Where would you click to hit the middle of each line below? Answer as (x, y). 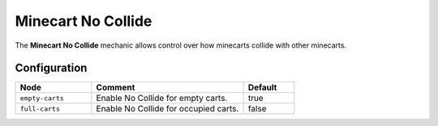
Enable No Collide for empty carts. (162, 99)
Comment (116, 87)
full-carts (40, 109)
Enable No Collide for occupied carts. (167, 109)
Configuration (51, 68)
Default (262, 87)
